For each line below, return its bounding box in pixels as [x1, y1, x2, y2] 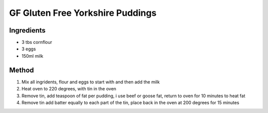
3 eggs [21, 46, 36, 52]
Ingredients [9, 26, 46, 35]
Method [9, 66, 34, 74]
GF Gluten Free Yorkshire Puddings [9, 7, 157, 18]
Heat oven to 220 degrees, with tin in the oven [21, 86, 117, 92]
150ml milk [21, 53, 44, 59]
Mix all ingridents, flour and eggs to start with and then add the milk [21, 79, 160, 85]
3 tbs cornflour [21, 39, 52, 45]
